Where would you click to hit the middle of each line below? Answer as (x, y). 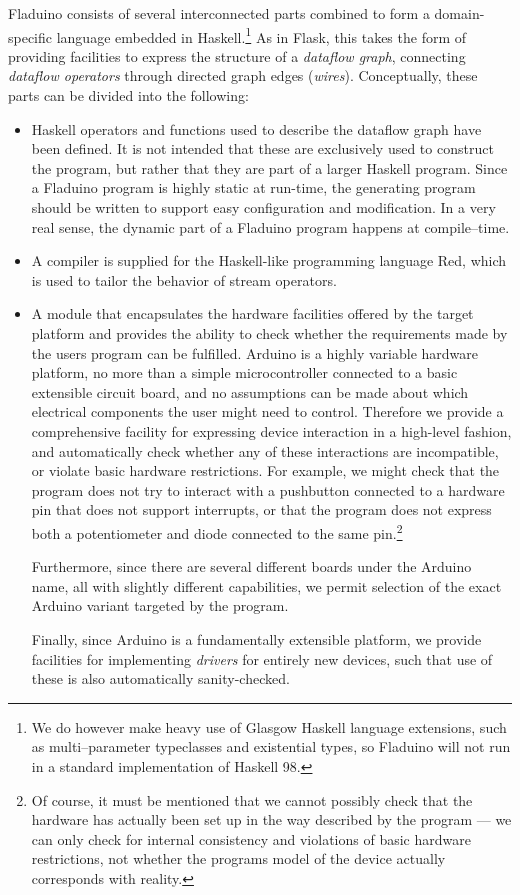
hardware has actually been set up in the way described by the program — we (271, 819)
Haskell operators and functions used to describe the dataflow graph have (256, 128)
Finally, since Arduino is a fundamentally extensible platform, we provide (256, 638)
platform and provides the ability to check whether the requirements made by (269, 332)
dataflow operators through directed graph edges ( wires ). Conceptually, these (243, 75)
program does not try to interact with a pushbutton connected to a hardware (268, 489)
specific (30, 36)
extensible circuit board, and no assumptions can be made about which (250, 391)
